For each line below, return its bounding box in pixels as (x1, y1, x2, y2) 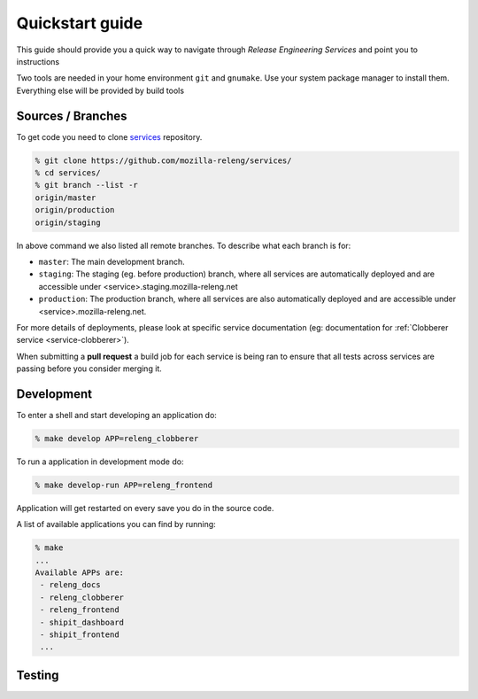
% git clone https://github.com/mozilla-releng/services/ (35, 155, 292, 166)
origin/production (35, 205, 115, 215)
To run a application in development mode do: (16, 456, 184, 467)
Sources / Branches (16, 108, 127, 123)
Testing (16, 667, 59, 682)
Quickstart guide (16, 13, 143, 33)
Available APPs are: (35, 568, 124, 578)
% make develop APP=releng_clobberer (35, 433, 199, 443)
